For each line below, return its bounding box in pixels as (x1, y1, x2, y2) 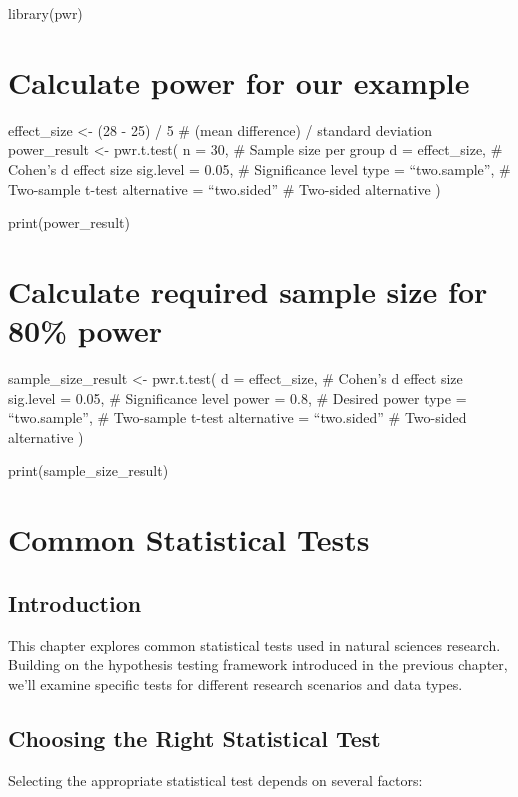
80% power (8, 310, 163, 351)
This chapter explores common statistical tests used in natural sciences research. (8, 634, 501, 655)
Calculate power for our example (8, 61, 470, 102)
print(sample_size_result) (8, 460, 169, 481)
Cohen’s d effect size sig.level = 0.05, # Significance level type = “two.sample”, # (8, 158, 511, 179)
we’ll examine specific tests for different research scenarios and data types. (8, 673, 463, 694)
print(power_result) (8, 212, 130, 233)
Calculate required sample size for (8, 270, 488, 311)
